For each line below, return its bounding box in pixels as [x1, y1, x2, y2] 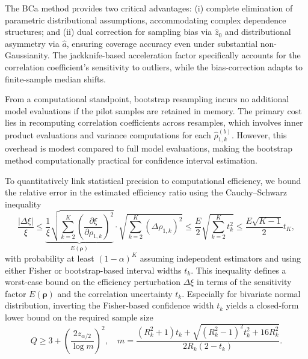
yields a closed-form [226, 299, 299, 311]
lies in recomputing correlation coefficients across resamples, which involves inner [5, 116, 303, 129]
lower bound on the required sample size [5, 310, 153, 323]
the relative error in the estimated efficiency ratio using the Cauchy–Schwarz [5, 186, 287, 198]
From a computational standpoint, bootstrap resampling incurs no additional [5, 93, 289, 105]
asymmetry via [5, 37, 60, 49]
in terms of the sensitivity [197, 275, 292, 288]
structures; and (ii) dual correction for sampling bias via [5, 25, 212, 38]
